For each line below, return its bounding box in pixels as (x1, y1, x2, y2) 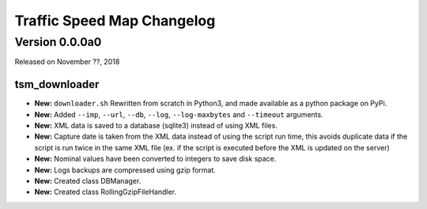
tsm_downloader (14, 78, 100, 91)
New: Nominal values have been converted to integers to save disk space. (34, 154, 277, 164)
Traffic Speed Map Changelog (14, 12, 216, 29)
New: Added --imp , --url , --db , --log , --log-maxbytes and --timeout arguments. (34, 109, 323, 119)
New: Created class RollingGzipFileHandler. (34, 187, 177, 197)
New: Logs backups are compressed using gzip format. (34, 165, 217, 174)
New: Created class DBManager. (34, 177, 142, 186)
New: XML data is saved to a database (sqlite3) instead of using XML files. (34, 121, 278, 131)
